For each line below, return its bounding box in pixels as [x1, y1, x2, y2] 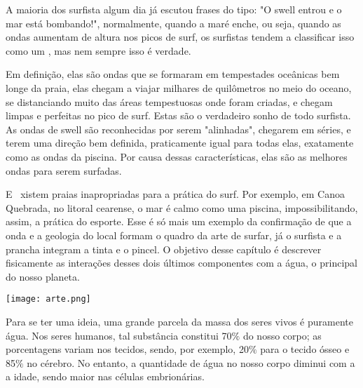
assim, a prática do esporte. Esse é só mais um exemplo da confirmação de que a [6, 214, 352, 229]
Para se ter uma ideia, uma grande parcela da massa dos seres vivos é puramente [6, 314, 353, 328]
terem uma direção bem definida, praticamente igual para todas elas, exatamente [6, 135, 354, 150]
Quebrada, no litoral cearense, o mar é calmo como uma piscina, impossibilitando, [6, 200, 358, 215]
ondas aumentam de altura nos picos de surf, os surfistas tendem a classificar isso [6, 29, 355, 44]
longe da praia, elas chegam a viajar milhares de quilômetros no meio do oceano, [6, 80, 352, 95]
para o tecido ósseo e [260, 342, 350, 356]
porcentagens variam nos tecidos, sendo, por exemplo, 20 [6, 342, 249, 356]
